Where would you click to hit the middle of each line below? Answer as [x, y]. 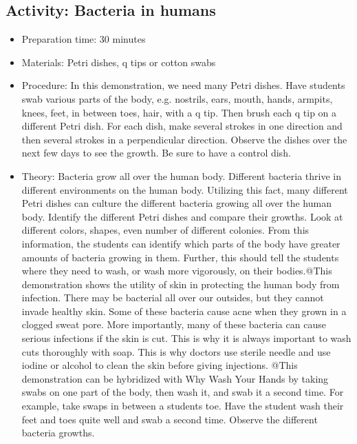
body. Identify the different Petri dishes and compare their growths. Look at [182, 216]
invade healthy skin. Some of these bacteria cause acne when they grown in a [184, 311]
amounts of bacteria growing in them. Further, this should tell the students [180, 257]
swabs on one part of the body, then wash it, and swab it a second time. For [183, 392]
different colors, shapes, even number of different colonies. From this [165, 230]
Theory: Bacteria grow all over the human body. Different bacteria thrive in [182, 175]
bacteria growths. [58, 433]
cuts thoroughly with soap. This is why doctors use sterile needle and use [176, 351]
